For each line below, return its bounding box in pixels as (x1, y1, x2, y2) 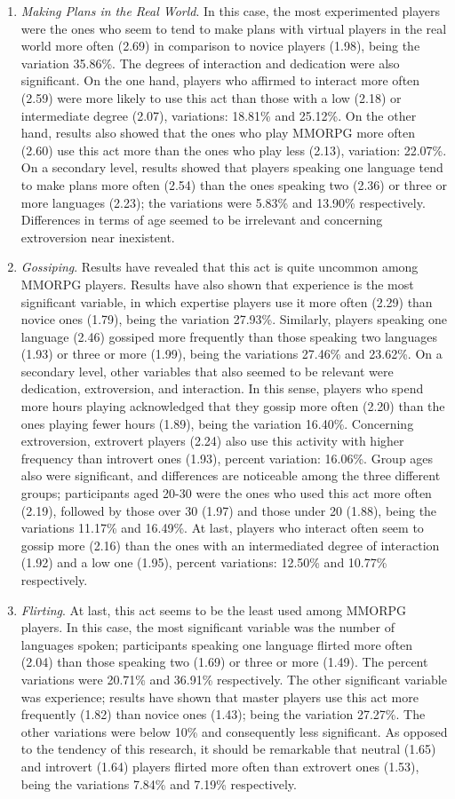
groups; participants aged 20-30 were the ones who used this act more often (20, 484, 432, 502)
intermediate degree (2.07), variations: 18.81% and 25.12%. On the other (20, 106, 417, 124)
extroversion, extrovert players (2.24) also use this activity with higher (20, 431, 404, 450)
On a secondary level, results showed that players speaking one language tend (20, 158, 443, 177)
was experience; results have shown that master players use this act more (20, 687, 419, 706)
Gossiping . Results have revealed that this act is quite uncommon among (20, 257, 419, 276)
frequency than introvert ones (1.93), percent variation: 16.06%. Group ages (20, 448, 434, 467)
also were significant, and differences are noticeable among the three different (20, 466, 441, 485)
